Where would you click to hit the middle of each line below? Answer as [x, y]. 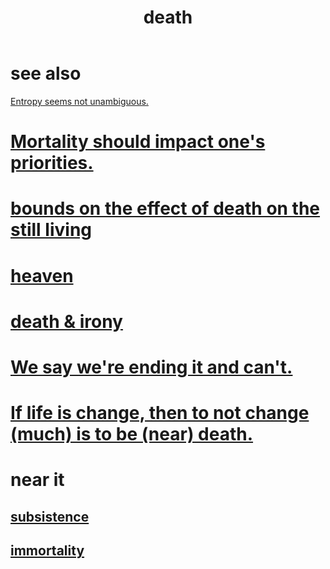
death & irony [66, 321]
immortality [47, 551]
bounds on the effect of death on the [165, 208]
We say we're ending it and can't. [151, 367]
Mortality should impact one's [138, 142]
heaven [42, 275]
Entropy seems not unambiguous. [79, 101]
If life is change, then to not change [160, 413]
